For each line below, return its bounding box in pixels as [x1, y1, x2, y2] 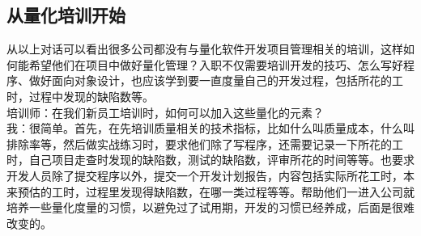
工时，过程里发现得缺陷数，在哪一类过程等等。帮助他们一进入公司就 [51, 183, 415, 200]
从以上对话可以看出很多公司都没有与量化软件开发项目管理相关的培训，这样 [6, 40, 403, 57]
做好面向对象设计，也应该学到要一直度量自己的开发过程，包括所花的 [28, 72, 392, 89]
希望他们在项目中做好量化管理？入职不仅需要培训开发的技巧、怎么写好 [28, 56, 403, 73]
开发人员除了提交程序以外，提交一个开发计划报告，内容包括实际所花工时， [6, 166, 403, 183]
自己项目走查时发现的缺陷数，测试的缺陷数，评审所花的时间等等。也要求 [28, 151, 415, 168]
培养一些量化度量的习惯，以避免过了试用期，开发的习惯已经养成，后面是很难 [6, 199, 415, 216]
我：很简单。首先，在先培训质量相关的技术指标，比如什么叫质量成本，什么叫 [6, 120, 415, 137]
